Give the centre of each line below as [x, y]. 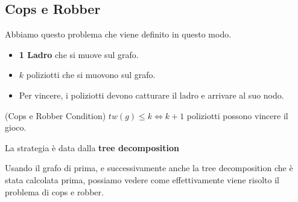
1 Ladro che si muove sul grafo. [79, 54]
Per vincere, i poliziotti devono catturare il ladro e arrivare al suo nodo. [151, 95]
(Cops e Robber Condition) [55, 115]
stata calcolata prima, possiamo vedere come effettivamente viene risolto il [142, 179]
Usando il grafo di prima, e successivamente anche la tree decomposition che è [149, 168]
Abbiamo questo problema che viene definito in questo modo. [118, 34]
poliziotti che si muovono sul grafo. [91, 75]
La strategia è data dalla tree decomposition [92, 147]
